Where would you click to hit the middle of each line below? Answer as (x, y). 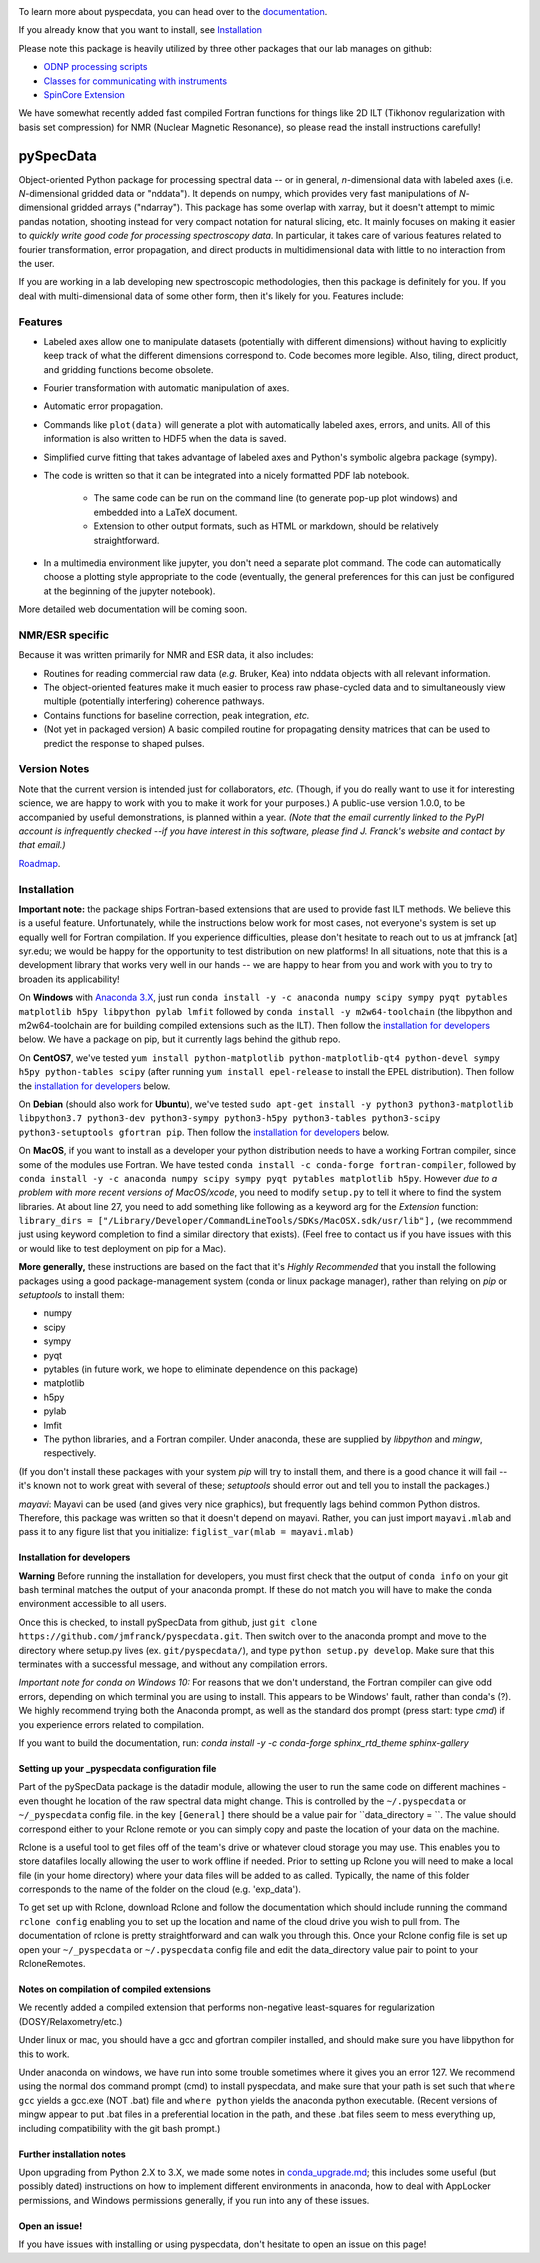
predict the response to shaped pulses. (124, 743)
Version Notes (54, 769)
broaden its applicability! (69, 979)
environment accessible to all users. (92, 1604)
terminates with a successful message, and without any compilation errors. (173, 1664)
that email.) (42, 845)
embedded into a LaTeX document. (165, 512)
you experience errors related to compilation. (111, 1724)
